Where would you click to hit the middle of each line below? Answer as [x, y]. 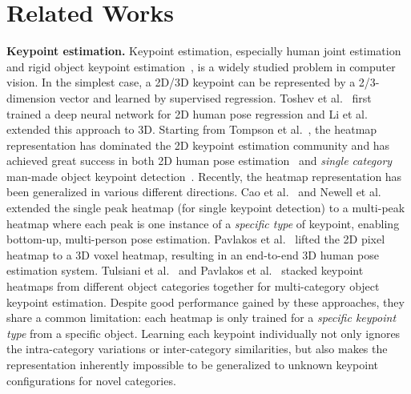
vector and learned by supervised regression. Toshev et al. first [216, 97]
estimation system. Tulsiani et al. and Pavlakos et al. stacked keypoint [185, 270]
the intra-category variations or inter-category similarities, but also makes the [197, 349]
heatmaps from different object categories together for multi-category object [193, 286]
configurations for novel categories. [91, 380]
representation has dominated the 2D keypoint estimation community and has [198, 145]
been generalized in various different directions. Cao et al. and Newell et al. [194, 192]
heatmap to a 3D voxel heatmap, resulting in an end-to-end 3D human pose [193, 254]
